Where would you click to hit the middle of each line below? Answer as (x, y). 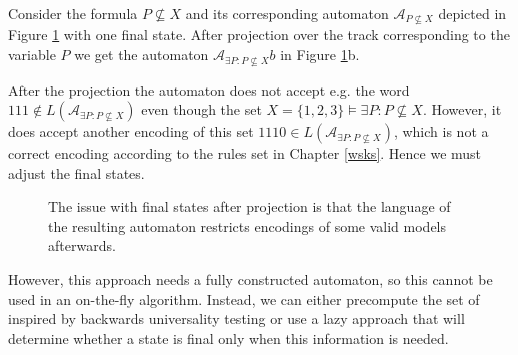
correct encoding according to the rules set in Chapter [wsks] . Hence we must (245, 153)
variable (32, 54)
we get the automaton (141, 54)
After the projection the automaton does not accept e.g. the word (209, 89)
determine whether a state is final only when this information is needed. (228, 337)
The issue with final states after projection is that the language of (249, 206)
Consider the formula (73, 13)
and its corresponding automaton (287, 13)
